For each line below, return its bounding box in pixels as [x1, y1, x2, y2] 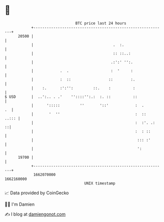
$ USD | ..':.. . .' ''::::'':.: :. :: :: [4, 94, 138, 99]
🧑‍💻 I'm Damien [4, 201, 35, 207]
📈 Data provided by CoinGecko [4, 190, 69, 196]
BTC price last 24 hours [75, 21, 126, 26]
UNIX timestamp [84, 180, 116, 186]
